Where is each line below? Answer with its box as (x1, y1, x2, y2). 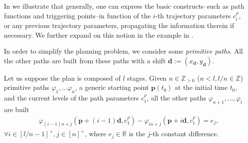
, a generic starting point (75, 82, 149, 92)
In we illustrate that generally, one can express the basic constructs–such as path (4, 1, 245, 11)
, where (84, 129, 106, 139)
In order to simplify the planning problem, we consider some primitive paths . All (4, 46, 243, 56)
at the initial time (175, 82, 228, 92)
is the (129, 129, 146, 139)
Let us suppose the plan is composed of (4, 72, 121, 83)
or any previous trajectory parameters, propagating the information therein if (4, 20, 234, 30)
